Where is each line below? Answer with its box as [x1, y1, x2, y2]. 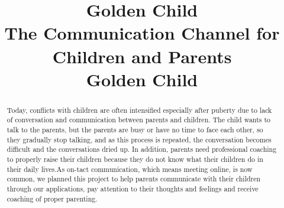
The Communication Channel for [4, 21, 280, 45]
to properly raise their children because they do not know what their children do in [7, 154, 263, 164]
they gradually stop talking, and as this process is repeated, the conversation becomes [7, 134, 272, 144]
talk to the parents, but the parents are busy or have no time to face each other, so [7, 125, 263, 135]
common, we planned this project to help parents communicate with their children [7, 174, 261, 184]
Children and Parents [52, 44, 232, 68]
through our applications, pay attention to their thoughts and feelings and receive [7, 183, 259, 193]
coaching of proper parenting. [7, 193, 98, 203]
